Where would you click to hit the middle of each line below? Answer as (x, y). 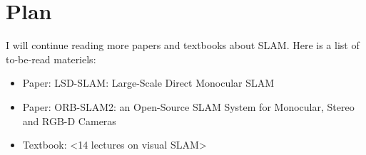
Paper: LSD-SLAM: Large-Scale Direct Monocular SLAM (148, 83)
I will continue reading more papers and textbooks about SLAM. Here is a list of (183, 45)
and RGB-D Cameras (69, 121)
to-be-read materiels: (51, 59)
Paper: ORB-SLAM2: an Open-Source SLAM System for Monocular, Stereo (188, 106)
